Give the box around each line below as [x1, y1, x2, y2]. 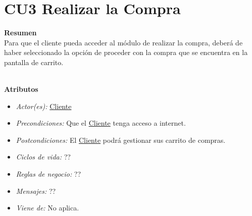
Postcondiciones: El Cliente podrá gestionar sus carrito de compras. [16, 134, 226, 145]
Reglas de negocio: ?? [16, 169, 81, 179]
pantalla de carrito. [4, 57, 64, 67]
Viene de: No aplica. [16, 202, 79, 213]
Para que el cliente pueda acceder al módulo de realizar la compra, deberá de [4, 37, 243, 47]
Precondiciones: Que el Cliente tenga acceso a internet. [16, 118, 186, 128]
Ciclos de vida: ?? [16, 151, 71, 162]
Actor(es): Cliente [16, 100, 72, 111]
